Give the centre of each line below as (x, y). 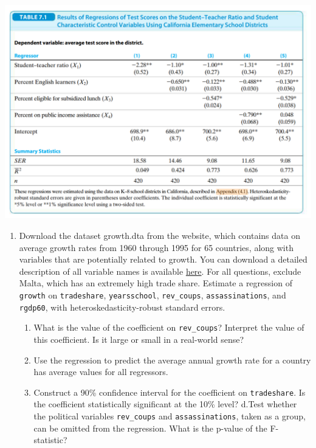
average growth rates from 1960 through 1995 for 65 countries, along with (156, 247)
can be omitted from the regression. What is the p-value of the (150, 428)
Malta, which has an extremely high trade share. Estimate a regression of (156, 283)
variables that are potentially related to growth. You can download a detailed (163, 259)
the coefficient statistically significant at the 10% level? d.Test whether (165, 404)
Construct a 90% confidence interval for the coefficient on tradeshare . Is (170, 392)
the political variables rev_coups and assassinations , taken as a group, (170, 415)
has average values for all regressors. (101, 372)
